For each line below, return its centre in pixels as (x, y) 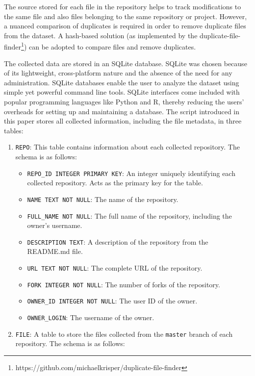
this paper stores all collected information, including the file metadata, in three (123, 121)
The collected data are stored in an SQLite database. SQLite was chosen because (126, 63)
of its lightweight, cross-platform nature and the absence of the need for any (118, 73)
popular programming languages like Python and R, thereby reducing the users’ (124, 101)
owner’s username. (55, 225)
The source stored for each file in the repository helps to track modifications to (123, 6)
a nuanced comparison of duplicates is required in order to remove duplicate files (125, 26)
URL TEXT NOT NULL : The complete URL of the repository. (115, 268)
